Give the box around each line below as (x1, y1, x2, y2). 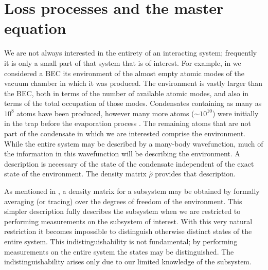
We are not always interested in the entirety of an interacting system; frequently (4, 47, 257, 58)
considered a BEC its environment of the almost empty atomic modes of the (4, 67, 244, 78)
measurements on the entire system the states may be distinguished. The (4, 246, 234, 257)
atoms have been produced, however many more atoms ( (16, 107, 194, 118)
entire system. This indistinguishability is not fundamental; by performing (4, 236, 238, 246)
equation (4, 17, 66, 39)
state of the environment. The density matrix (4, 168, 147, 179)
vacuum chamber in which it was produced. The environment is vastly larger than (4, 78, 263, 88)
